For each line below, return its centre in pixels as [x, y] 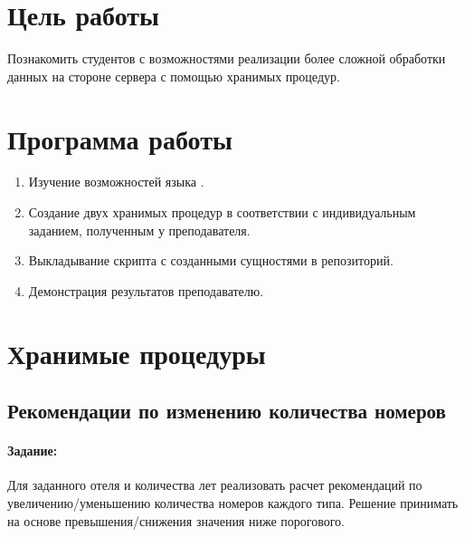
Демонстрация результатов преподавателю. [146, 290]
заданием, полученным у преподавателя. [139, 230]
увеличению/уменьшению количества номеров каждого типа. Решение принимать [233, 502]
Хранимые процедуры [137, 353]
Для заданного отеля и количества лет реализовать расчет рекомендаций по [215, 485]
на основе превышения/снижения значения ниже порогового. [176, 520]
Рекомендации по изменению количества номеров [227, 411]
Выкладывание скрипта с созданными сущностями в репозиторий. [211, 260]
